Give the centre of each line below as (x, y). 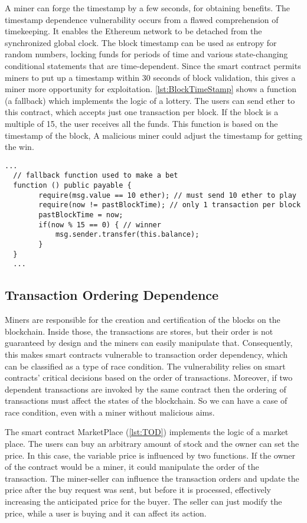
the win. (19, 147)
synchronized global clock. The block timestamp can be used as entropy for (141, 42)
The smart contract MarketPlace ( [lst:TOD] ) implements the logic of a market (147, 432)
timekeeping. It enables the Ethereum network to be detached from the (133, 31)
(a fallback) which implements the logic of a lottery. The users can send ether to (150, 100)
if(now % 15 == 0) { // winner (100, 225)
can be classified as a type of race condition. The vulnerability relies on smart (145, 366)
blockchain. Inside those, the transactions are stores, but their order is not (139, 331)
